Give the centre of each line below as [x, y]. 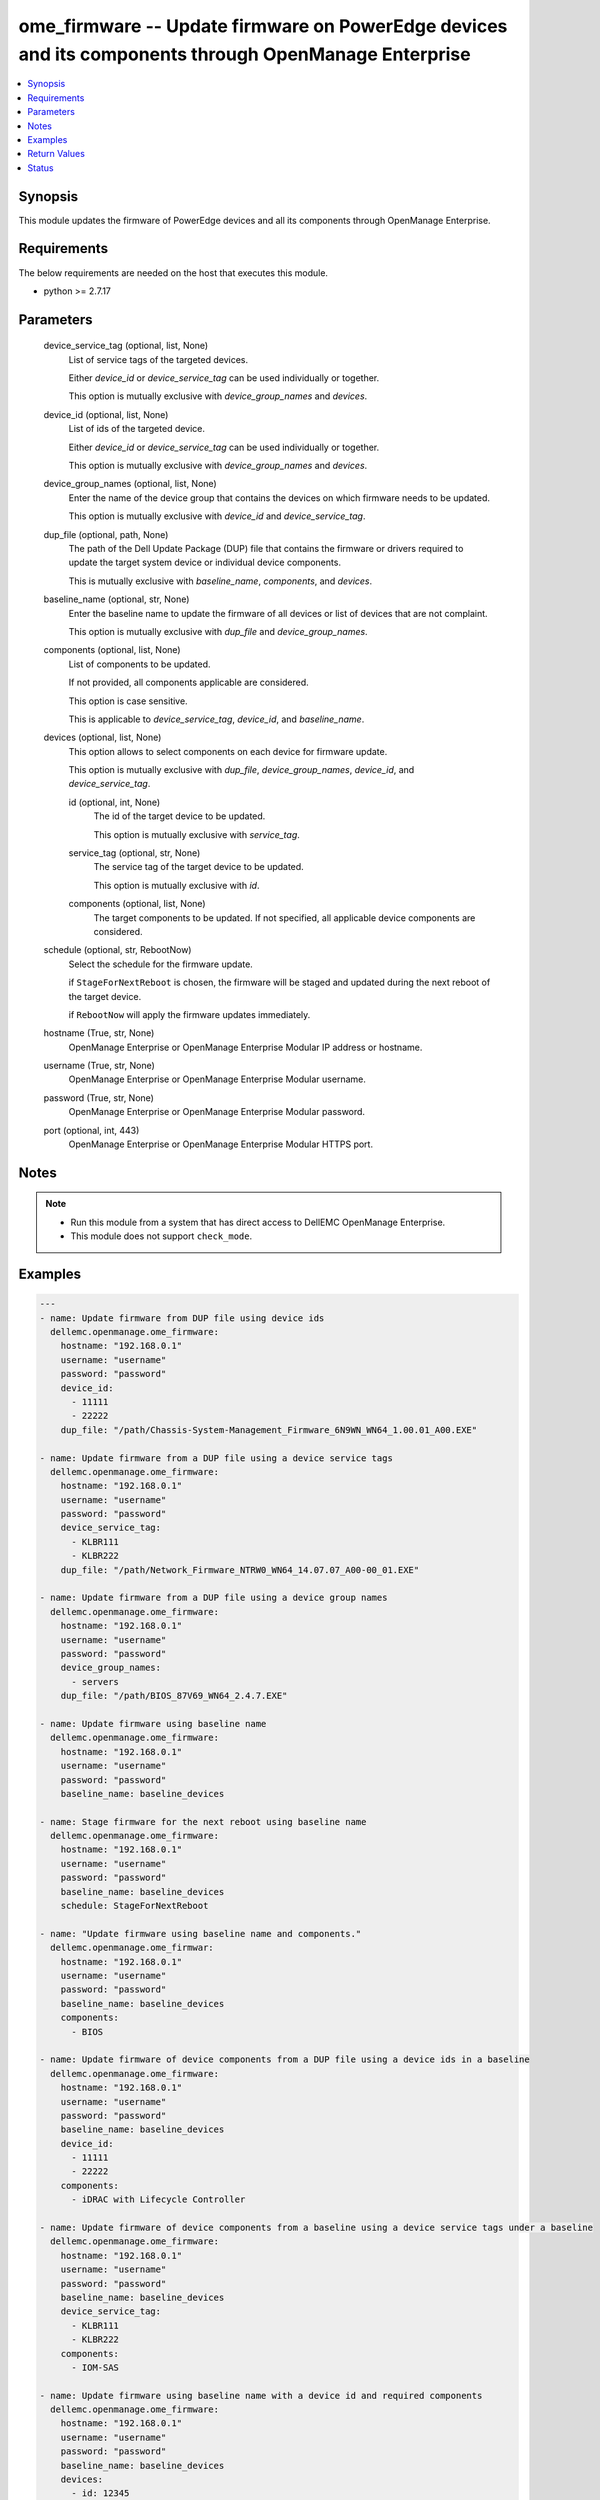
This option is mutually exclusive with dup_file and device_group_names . [218, 631]
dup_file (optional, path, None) [106, 534]
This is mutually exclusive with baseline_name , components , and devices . [220, 581]
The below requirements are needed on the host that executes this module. [173, 272]
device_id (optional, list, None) [106, 414]
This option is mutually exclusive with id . [176, 885]
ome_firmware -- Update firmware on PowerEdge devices [263, 26]
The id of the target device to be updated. [179, 816]
